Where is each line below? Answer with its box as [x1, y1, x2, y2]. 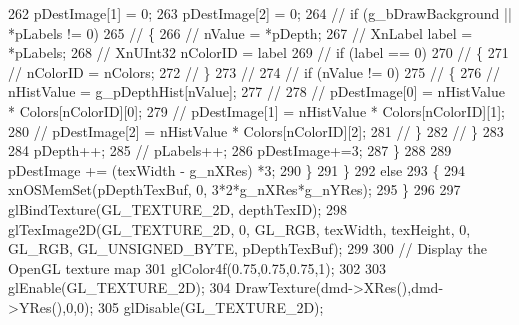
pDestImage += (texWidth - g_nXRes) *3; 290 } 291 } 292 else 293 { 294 [8, 159, 466, 180]
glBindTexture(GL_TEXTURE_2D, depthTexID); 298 [8, 198, 348, 219]
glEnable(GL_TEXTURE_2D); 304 [8, 277, 231, 298]
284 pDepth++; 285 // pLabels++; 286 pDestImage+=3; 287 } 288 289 [8, 140, 452, 161]
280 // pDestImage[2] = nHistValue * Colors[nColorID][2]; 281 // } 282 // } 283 [8, 120, 504, 141]
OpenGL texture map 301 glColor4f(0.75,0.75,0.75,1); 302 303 [8, 257, 387, 278]
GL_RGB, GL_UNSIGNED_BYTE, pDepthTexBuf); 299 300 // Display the [8, 238, 488, 259]
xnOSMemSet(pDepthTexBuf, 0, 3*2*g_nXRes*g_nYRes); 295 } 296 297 [8, 179, 461, 200]
